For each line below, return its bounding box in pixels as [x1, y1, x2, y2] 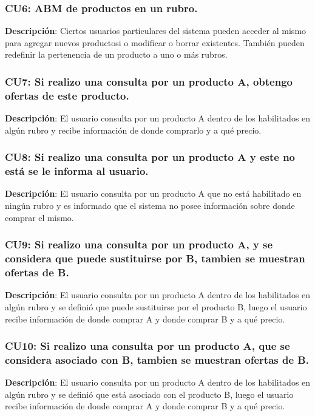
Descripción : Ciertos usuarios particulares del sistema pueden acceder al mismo [5, 24, 307, 37]
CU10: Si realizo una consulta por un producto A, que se [5, 338, 290, 353]
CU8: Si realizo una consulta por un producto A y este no [5, 149, 296, 165]
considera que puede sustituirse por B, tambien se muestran [5, 251, 305, 266]
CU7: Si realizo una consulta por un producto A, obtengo [5, 73, 293, 89]
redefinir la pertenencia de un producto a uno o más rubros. [5, 48, 228, 61]
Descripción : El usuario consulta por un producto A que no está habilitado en [5, 187, 302, 200]
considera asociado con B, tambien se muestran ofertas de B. [5, 352, 309, 367]
